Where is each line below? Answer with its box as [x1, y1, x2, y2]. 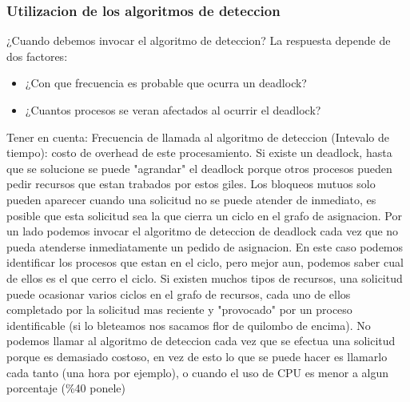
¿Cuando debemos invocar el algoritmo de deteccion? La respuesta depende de [6, 32, 391, 49]
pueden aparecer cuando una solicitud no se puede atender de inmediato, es [6, 191, 376, 207]
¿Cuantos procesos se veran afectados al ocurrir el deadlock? [25, 102, 321, 118]
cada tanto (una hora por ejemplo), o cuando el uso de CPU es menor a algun [6, 364, 389, 380]
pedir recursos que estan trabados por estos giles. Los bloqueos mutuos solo [6, 175, 376, 192]
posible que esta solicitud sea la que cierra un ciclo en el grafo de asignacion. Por [6, 207, 402, 223]
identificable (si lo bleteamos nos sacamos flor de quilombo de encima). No [6, 316, 371, 333]
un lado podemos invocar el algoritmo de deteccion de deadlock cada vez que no [6, 223, 399, 239]
